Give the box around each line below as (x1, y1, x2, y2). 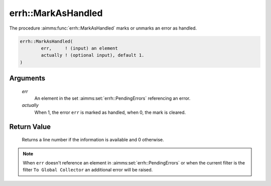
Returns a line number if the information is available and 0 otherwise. (22, 137, 164, 143)
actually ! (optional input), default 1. (41, 53, 145, 58)
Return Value (9, 122, 51, 131)
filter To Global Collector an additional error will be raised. (23, 167, 153, 173)
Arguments (9, 74, 46, 83)
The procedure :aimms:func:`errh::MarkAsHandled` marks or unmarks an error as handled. (9, 25, 197, 31)
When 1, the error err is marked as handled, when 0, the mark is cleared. (34, 109, 186, 115)
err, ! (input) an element (41, 45, 118, 51)
